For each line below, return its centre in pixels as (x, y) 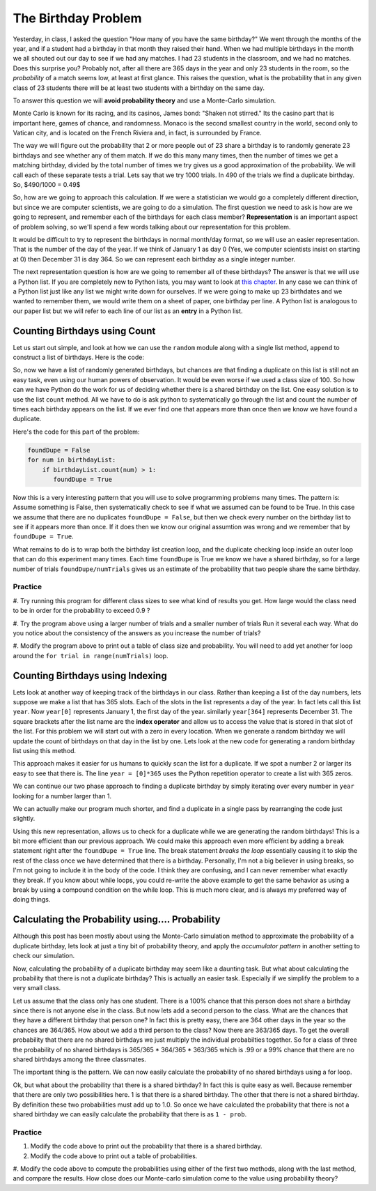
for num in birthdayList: (72, 460)
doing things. (32, 900)
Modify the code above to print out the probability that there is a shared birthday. (146, 1146)
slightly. (24, 819)
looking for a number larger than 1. (62, 796)
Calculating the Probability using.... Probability (117, 919)
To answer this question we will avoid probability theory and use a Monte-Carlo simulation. (144, 100)
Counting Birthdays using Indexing (90, 675)
